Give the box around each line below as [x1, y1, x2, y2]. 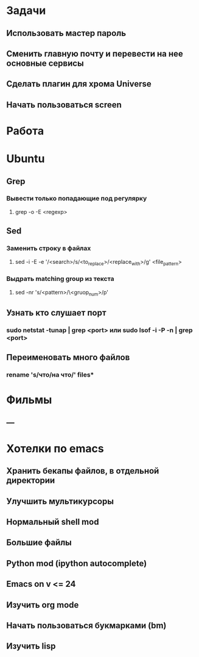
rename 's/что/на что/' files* [6, 371, 94, 379]
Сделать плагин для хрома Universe [6, 79, 152, 89]
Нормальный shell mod [6, 516, 99, 527]
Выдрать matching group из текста [6, 275, 114, 283]
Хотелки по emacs [6, 441, 105, 455]
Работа [6, 124, 44, 138]
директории [6, 475, 55, 486]
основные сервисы [6, 58, 84, 68]
